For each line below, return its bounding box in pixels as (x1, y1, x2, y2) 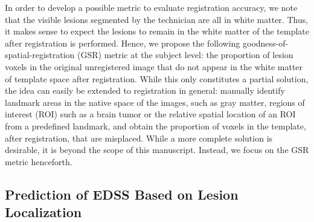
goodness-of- (243, 36, 289, 49)
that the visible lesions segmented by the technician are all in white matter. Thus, (5, 13, 309, 25)
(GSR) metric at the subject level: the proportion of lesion (77, 48, 293, 61)
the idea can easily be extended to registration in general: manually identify (5, 84, 285, 97)
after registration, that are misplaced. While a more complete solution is (5, 131, 273, 144)
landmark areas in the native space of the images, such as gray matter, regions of (5, 96, 305, 108)
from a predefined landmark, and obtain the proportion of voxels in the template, (5, 119, 306, 132)
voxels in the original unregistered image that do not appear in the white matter (5, 60, 303, 73)
